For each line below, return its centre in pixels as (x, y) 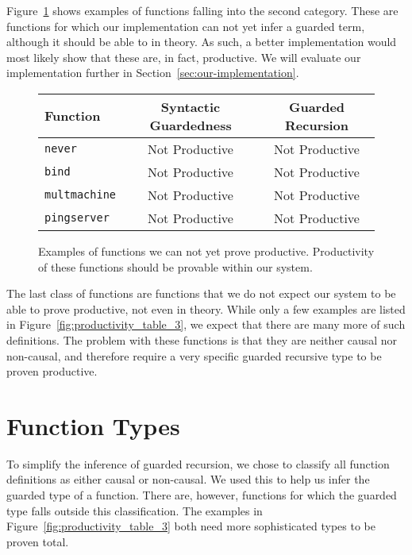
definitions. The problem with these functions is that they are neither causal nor (202, 339)
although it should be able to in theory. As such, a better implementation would (202, 42)
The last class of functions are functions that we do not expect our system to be (201, 293)
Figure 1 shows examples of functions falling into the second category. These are (202, 10)
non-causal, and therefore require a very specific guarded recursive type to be (194, 355)
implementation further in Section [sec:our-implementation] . (153, 73)
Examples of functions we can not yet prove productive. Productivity (206, 251)
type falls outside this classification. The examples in (135, 510)
